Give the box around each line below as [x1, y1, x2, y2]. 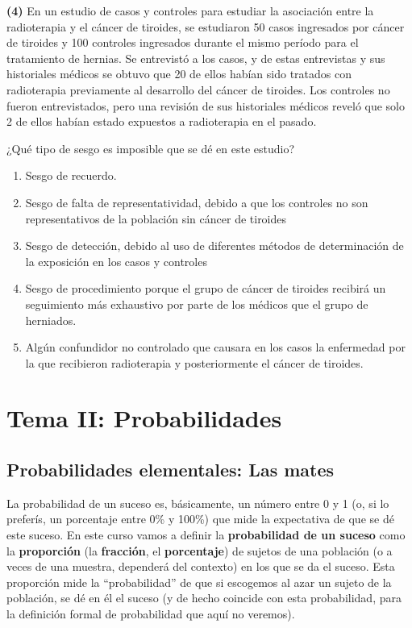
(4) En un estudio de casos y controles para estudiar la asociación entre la [6, 2, 374, 19]
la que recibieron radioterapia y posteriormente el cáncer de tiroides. [25, 354, 364, 371]
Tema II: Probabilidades [6, 401, 282, 435]
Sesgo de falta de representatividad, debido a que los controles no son [25, 193, 368, 210]
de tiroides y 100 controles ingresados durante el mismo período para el [6, 34, 359, 51]
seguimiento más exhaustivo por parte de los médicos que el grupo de [25, 295, 368, 312]
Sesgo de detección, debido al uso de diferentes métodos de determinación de [25, 237, 404, 254]
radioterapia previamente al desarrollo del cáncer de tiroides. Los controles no [6, 81, 390, 98]
